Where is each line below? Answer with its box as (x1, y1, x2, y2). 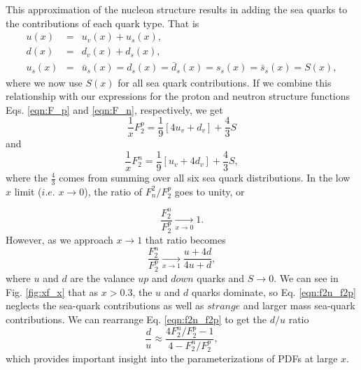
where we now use (6, 75, 83, 89)
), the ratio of (84, 184, 143, 198)
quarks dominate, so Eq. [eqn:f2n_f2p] (191, 284, 356, 299)
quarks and (197, 271, 245, 286)
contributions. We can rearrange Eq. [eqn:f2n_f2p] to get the (6, 312, 267, 327)
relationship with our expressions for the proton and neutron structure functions (6, 89, 351, 103)
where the (6, 170, 48, 184)
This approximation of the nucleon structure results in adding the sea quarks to (6, 2, 348, 16)
